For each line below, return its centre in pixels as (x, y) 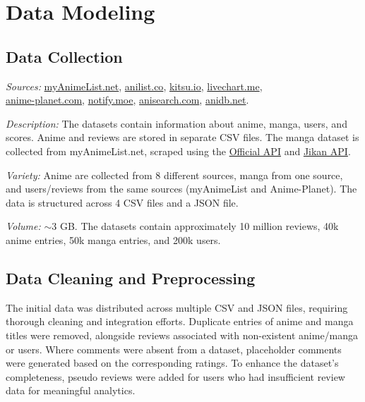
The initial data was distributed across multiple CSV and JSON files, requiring (177, 307)
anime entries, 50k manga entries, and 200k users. (113, 239)
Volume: (23, 226)
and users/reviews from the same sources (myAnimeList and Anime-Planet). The (181, 189)
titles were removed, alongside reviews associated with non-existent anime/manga (182, 335)
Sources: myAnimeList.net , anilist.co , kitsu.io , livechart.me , (134, 86)
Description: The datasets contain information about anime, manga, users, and (176, 123)
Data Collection (64, 56)
